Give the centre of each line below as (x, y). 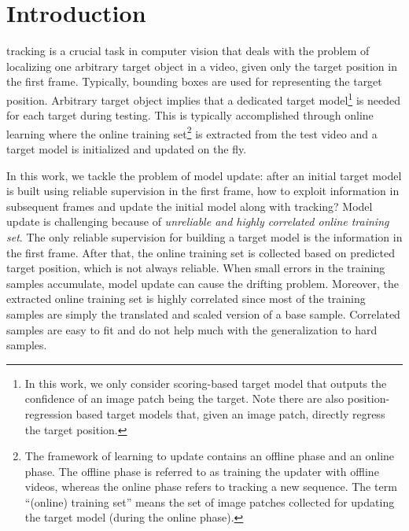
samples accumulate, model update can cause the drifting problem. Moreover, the (203, 283)
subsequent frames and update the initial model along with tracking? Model (190, 206)
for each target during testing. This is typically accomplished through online (190, 115)
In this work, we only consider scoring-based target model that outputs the (206, 383)
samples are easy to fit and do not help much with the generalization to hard (192, 329)
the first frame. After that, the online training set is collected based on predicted (201, 252)
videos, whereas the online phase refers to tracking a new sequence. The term (211, 487)
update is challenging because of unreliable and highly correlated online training (198, 221)
